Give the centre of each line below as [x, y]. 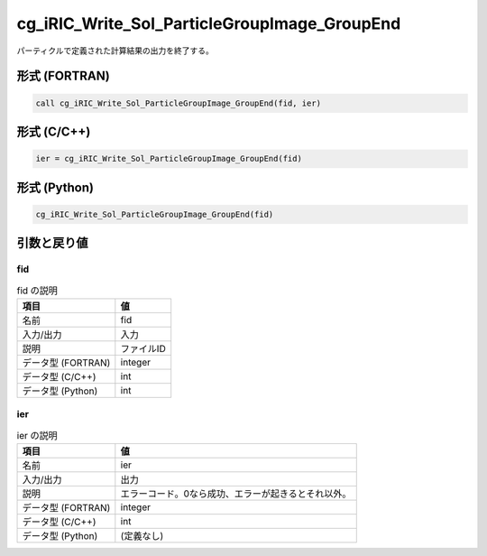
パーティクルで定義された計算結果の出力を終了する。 [115, 51]
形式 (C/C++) [54, 131]
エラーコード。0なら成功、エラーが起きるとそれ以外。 [236, 494]
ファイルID [143, 348]
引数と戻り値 [52, 243]
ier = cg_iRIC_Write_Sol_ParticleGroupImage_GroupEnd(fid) [169, 159]
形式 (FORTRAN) [63, 76]
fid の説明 [37, 291]
